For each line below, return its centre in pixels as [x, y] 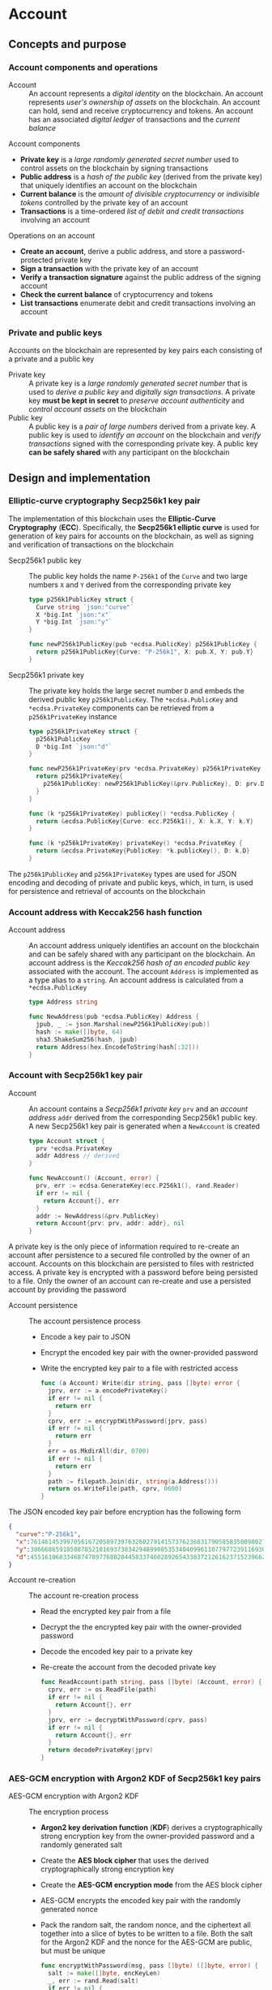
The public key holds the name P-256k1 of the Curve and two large [138, 576]
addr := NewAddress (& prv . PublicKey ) [98, 1216]
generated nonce [69, 1910]
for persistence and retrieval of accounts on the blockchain [107, 891]
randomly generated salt [81, 1845]
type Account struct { [67, 1141]
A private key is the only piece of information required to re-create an [124, 1246]
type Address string [64, 1002]
